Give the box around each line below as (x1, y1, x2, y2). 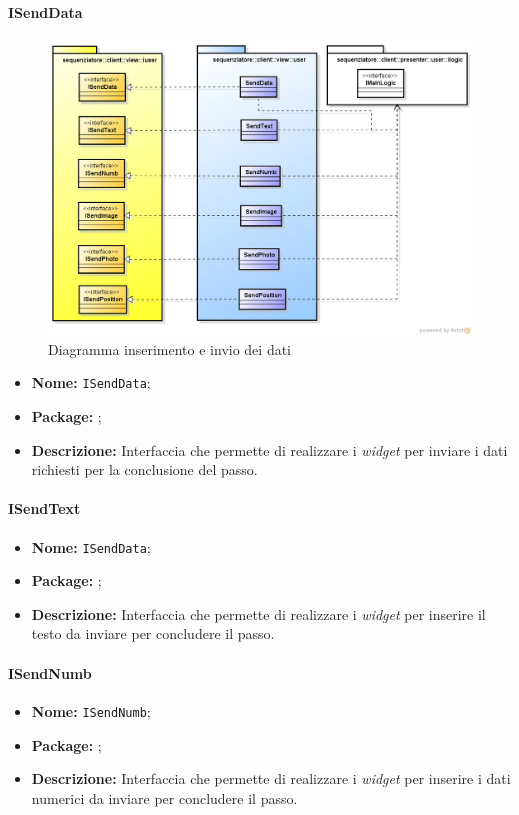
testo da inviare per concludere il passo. (31, 623, 275, 644)
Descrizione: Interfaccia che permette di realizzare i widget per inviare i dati (31, 439, 508, 460)
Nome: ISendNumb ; (31, 700, 151, 721)
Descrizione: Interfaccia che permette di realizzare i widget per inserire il (31, 603, 486, 624)
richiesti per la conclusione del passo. (31, 459, 258, 480)
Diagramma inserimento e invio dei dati (48, 338, 292, 359)
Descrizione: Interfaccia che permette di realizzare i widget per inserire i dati (31, 768, 511, 789)
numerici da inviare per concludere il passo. (31, 787, 298, 808)
